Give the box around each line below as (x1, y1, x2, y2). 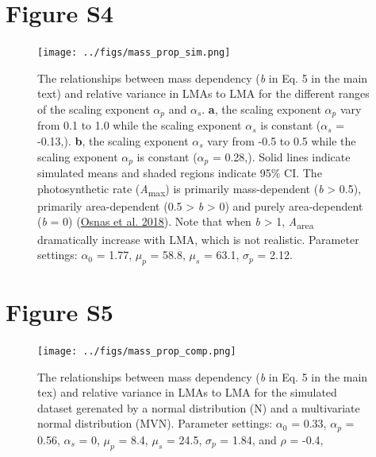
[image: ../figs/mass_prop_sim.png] (37, 47, 231, 59)
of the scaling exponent (37, 100, 150, 117)
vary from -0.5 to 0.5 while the (207, 133, 356, 149)
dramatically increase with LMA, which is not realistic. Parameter (37, 230, 359, 247)
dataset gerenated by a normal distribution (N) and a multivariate (37, 399, 360, 416)
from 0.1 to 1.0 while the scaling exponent (37, 117, 242, 134)
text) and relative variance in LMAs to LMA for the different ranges (37, 85, 370, 102)
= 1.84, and (220, 431, 277, 447)
